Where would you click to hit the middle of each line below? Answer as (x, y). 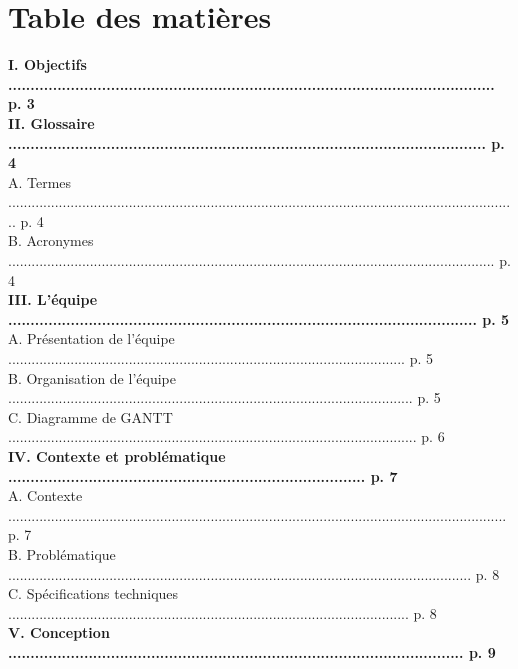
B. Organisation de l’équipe (92, 377)
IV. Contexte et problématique (117, 456)
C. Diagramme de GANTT (90, 416)
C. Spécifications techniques (93, 593)
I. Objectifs (47, 64)
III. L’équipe (53, 299)
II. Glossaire (51, 122)
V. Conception (59, 632)
